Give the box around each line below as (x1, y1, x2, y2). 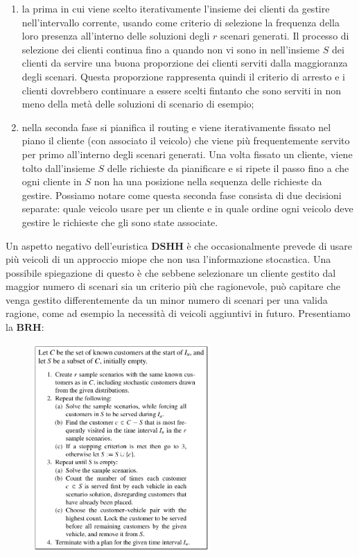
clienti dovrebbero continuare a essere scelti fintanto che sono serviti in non (21, 83, 342, 97)
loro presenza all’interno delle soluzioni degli (21, 28, 210, 43)
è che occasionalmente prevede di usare (186, 238, 352, 252)
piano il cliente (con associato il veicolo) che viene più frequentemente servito (21, 133, 350, 148)
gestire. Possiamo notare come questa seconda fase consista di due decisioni (21, 187, 342, 202)
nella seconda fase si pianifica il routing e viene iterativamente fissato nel (21, 119, 331, 134)
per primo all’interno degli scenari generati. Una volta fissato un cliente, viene (21, 146, 353, 161)
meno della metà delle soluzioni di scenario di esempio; (21, 96, 254, 111)
